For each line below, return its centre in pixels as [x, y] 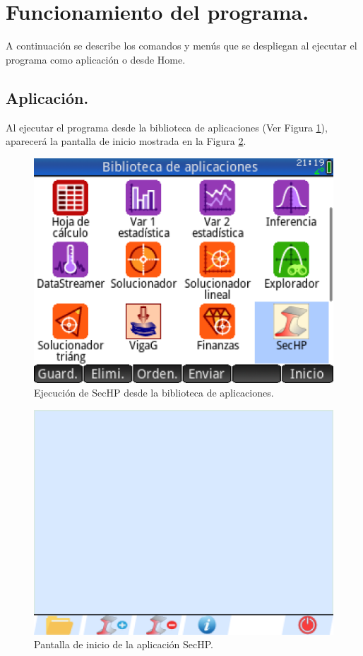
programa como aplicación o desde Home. [96, 59]
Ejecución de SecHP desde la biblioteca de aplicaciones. [154, 393]
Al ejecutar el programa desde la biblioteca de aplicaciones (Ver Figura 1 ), [167, 127]
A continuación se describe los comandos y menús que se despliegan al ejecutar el [181, 46]
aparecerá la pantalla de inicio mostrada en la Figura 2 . [126, 141]
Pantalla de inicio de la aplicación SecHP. [124, 644]
